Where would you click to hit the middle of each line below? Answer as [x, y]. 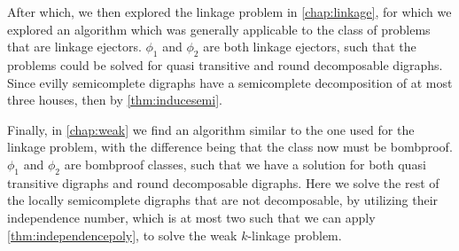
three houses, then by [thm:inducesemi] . [115, 100]
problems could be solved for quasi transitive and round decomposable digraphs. [225, 64]
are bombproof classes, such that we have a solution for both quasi [245, 164]
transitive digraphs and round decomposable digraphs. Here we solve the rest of [223, 182]
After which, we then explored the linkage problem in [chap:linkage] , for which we [229, 12]
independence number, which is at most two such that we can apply [191, 217]
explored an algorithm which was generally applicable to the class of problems [219, 29]
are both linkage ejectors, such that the [310, 47]
